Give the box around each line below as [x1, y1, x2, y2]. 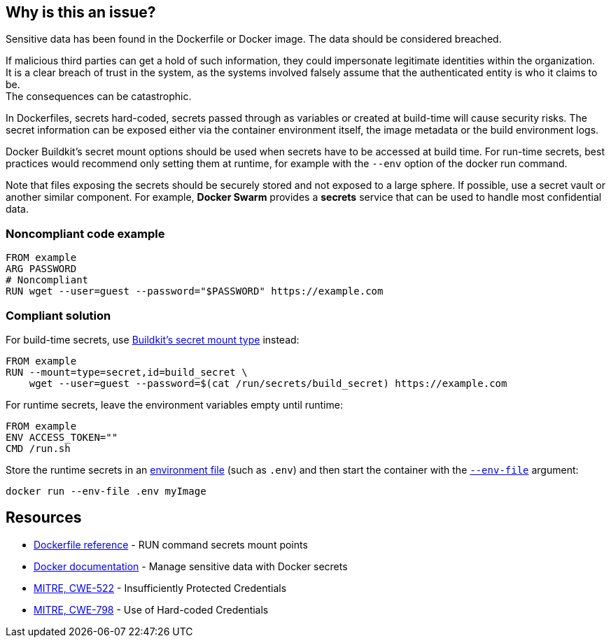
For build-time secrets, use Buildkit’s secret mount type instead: [6, 333, 300, 346]
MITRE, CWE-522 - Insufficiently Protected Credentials [34, 581, 287, 594]
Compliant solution [6, 308, 111, 323]
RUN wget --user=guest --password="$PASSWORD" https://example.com [6, 285, 384, 297]
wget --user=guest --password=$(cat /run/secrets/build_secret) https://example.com [29, 377, 507, 389]
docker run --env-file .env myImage [6, 485, 206, 497]
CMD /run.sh [6, 442, 71, 454]
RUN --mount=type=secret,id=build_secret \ [6, 366, 248, 378]
